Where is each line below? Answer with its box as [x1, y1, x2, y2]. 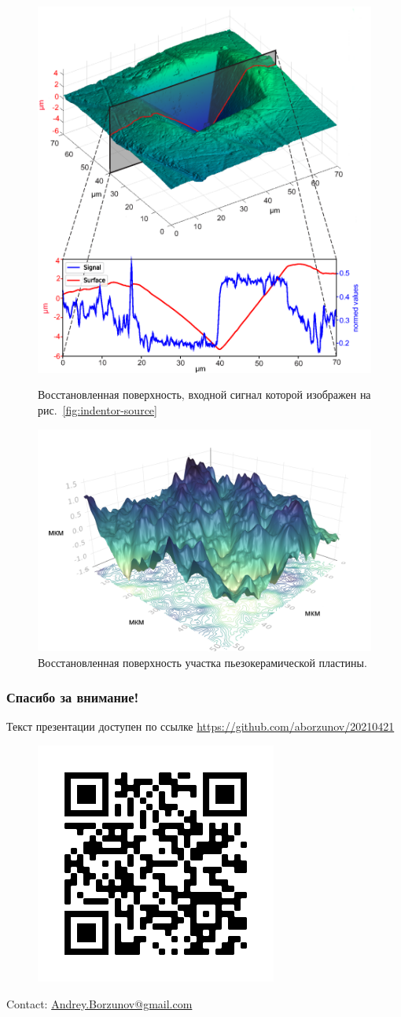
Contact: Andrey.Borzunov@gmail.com [6, 995, 193, 1011]
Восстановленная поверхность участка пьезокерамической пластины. [38, 654, 367, 670]
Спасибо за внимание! [6, 687, 139, 707]
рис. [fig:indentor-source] [38, 402, 157, 418]
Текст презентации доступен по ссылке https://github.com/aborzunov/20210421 [6, 718, 395, 735]
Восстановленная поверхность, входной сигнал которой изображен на [38, 386, 371, 403]
